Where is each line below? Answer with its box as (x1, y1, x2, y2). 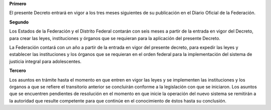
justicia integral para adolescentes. (9, 58, 82, 64)
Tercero (9, 67, 26, 73)
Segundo (9, 19, 29, 25)
